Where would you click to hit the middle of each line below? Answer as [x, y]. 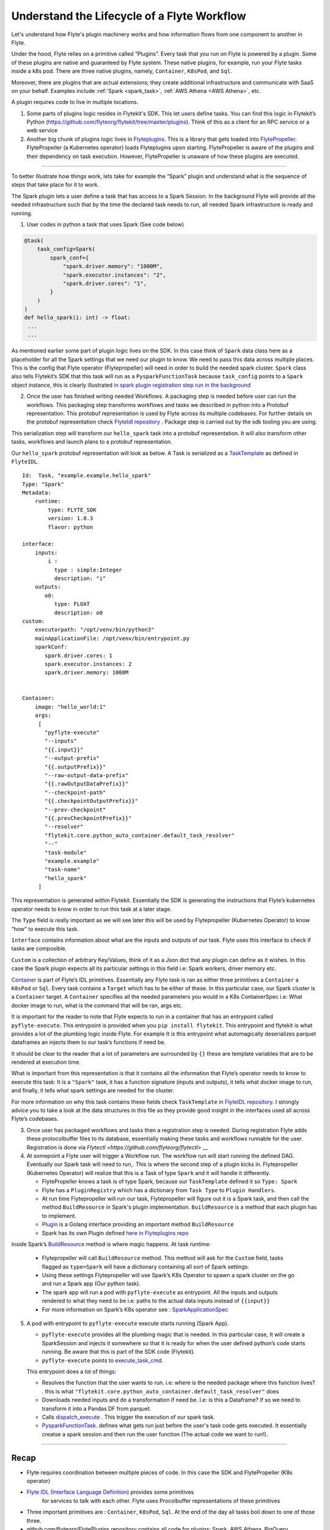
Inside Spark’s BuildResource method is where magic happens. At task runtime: [111, 1244]
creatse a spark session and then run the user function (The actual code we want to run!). [155, 1434]
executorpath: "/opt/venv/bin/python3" [94, 630]
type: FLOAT [72, 604]
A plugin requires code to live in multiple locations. [75, 102]
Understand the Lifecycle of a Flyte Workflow [129, 16]
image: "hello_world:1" [70, 707]
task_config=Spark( [66, 249]
